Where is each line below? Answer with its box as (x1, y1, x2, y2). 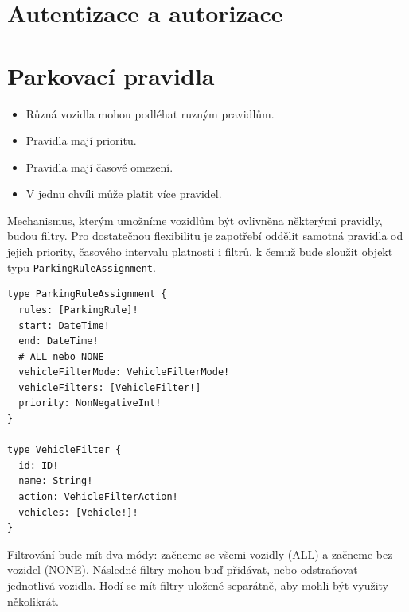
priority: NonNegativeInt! (18, 397, 162, 409)
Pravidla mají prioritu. (25, 132, 137, 149)
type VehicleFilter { (7, 444, 122, 456)
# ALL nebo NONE (18, 351, 104, 362)
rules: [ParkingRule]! (18, 304, 138, 316)
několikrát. (7, 592, 60, 609)
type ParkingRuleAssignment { (7, 289, 167, 300)
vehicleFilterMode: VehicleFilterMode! (18, 366, 230, 378)
